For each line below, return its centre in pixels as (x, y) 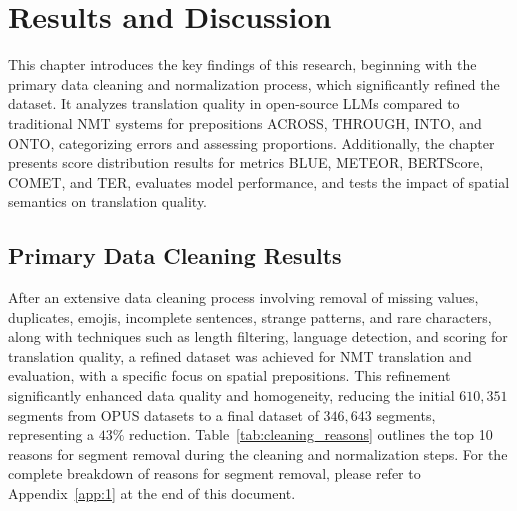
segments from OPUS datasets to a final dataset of (163, 414)
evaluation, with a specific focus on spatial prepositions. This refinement (229, 375)
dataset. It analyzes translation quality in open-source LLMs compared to (234, 103)
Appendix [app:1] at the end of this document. (152, 493)
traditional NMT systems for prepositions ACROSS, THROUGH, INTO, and (245, 122)
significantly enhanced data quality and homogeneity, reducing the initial (231, 395)
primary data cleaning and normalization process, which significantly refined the (254, 83)
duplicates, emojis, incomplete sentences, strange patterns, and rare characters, (250, 316)
